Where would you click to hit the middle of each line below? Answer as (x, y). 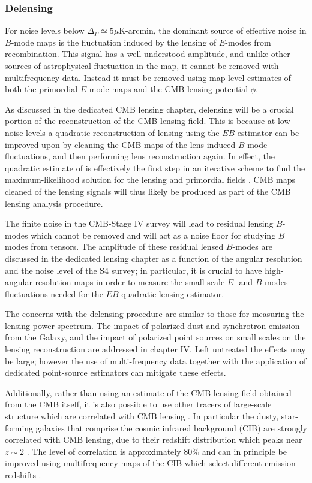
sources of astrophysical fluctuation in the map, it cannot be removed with (142, 65)
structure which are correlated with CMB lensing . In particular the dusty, (142, 416)
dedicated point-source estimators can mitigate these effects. (115, 372)
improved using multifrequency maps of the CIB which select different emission (150, 463)
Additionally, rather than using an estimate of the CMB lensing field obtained (148, 392)
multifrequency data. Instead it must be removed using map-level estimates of (148, 77)
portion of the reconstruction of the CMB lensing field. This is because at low (148, 121)
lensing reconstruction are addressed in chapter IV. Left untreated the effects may (155, 349)
